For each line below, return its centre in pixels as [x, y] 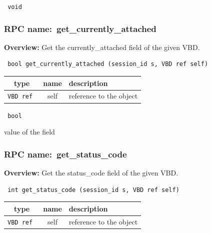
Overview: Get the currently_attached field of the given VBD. [102, 47]
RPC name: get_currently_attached [80, 28]
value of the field [29, 132]
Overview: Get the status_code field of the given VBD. [91, 173]
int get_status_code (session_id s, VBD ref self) [93, 190]
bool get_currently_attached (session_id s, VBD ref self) [108, 64]
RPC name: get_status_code [65, 154]
